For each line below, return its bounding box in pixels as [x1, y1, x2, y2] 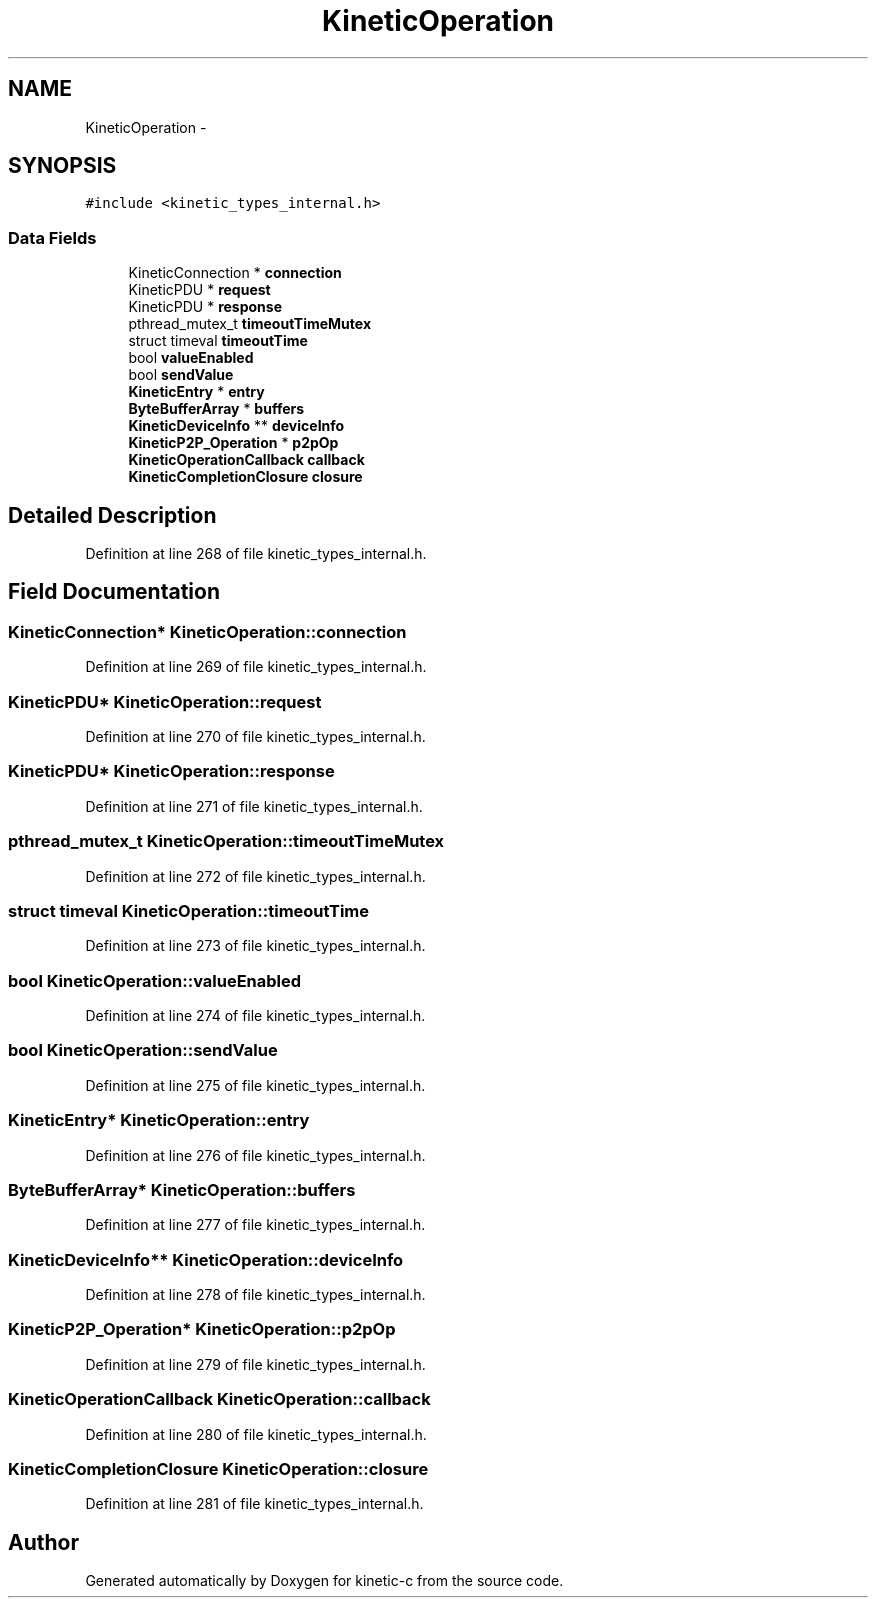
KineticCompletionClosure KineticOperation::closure [8, 1458, 429, 1479]
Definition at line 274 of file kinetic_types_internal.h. [85, 1007, 426, 1024]
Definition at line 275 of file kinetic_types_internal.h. [85, 1076, 426, 1094]
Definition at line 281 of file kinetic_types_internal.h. [85, 1495, 424, 1513]
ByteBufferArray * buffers [128, 400, 305, 418]
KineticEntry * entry [128, 383, 265, 401]
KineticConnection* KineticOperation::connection [8, 621, 407, 642]
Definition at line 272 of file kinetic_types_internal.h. [85, 867, 426, 885]
